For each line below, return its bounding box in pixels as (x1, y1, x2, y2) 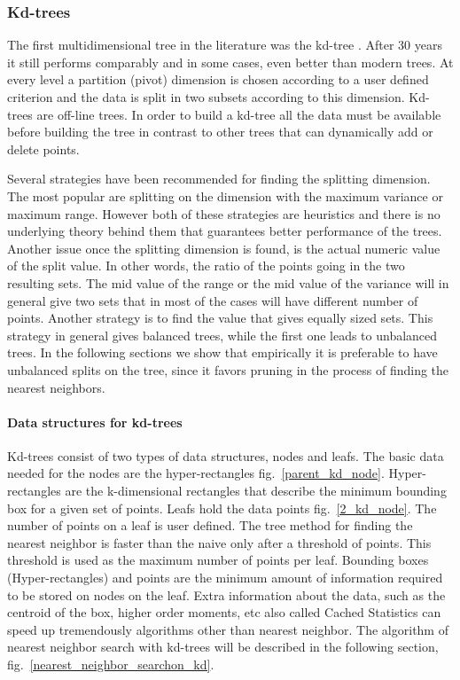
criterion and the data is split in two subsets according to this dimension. (7, 88, 405, 106)
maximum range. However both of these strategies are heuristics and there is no (7, 204, 441, 223)
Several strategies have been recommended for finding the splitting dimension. (7, 169, 431, 188)
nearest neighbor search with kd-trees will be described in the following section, (7, 637, 439, 656)
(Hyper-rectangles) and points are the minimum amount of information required (7, 568, 443, 587)
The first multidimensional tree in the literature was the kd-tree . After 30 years (7, 35, 442, 54)
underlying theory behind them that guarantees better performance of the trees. (7, 222, 442, 240)
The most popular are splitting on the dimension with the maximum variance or (7, 186, 443, 205)
